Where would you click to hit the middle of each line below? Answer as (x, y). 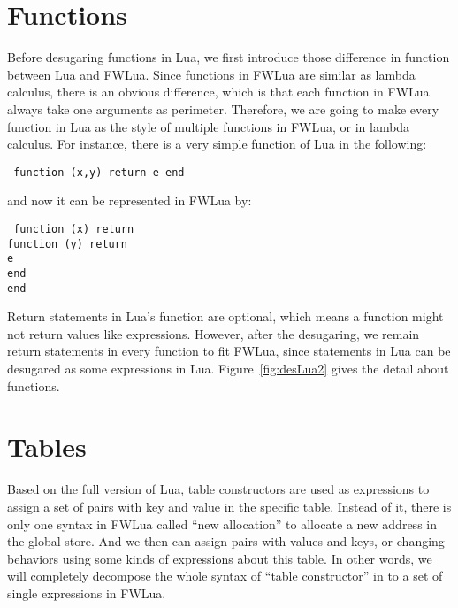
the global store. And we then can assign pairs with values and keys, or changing (226, 541)
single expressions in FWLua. (87, 593)
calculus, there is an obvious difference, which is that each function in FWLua (218, 92)
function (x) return (74, 229)
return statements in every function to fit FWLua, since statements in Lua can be (229, 351)
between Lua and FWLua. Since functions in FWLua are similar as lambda (211, 74)
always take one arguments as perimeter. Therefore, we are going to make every (223, 108)
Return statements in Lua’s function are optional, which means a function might (225, 316)
